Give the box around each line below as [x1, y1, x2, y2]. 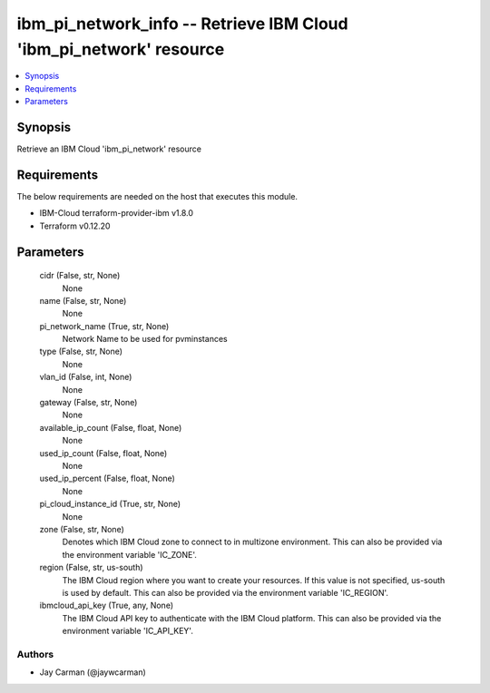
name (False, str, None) [39, 295, 127, 306]
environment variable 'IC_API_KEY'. [62, 626, 194, 637]
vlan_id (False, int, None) [39, 372, 132, 383]
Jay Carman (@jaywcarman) [39, 667, 147, 678]
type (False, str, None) [39, 346, 122, 357]
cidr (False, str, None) [39, 270, 121, 281]
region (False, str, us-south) [39, 562, 144, 573]
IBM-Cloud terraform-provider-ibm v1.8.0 [39, 208, 194, 219]
